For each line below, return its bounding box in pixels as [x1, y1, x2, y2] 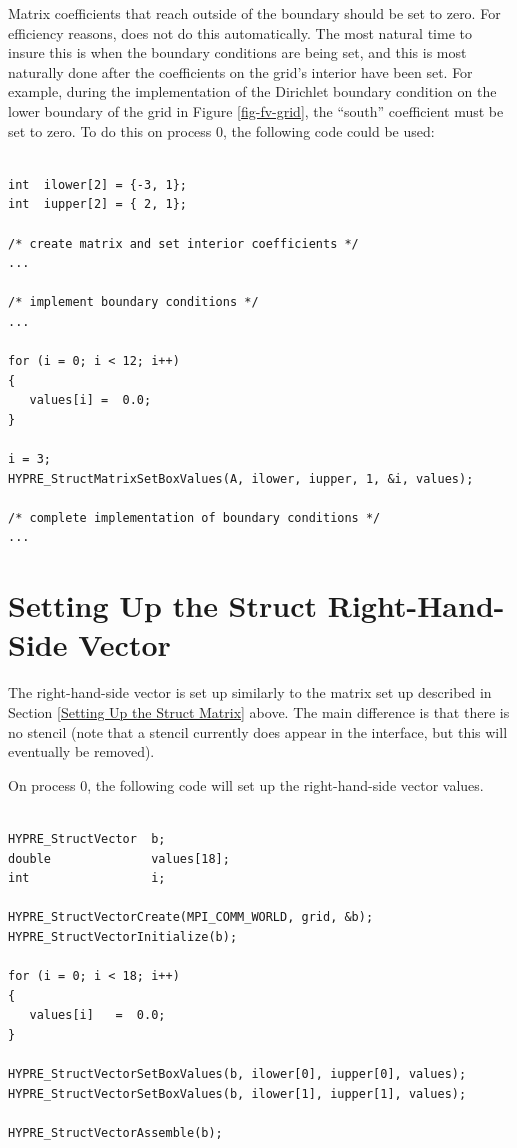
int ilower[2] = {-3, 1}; [8, 177, 187, 192]
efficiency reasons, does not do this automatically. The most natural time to [8, 22, 472, 43]
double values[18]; [8, 851, 230, 866]
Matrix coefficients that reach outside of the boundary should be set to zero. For [8, 3, 501, 23]
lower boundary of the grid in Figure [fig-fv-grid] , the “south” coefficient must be [8, 100, 504, 121]
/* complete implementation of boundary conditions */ [8, 510, 381, 525]
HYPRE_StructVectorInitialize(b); [8, 929, 238, 944]
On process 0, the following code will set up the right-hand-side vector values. [8, 774, 484, 795]
